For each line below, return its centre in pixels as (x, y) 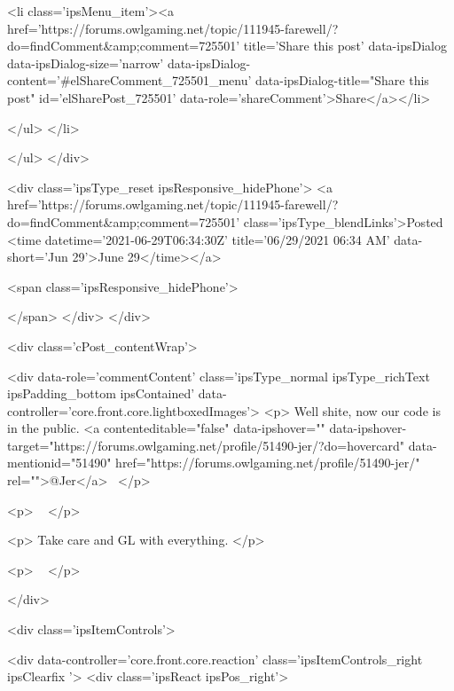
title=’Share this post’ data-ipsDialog (345, 46)
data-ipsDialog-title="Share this (342, 80)
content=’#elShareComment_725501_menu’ (129, 80)
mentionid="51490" (59, 463)
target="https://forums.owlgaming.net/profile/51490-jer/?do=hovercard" (206, 445)
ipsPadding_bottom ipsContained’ (101, 393)
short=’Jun (38, 257)
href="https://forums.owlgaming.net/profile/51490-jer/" (268, 463)
